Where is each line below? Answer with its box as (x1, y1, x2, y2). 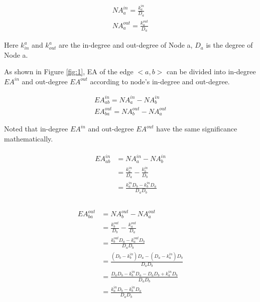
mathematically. (4, 133, 53, 144)
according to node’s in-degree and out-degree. (90, 76, 230, 86)
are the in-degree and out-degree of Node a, (59, 40, 193, 50)
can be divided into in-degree (166, 66, 256, 77)
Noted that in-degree (4, 123, 68, 134)
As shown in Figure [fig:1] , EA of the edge (4, 66, 134, 77)
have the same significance (156, 123, 237, 134)
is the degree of (206, 40, 253, 50)
